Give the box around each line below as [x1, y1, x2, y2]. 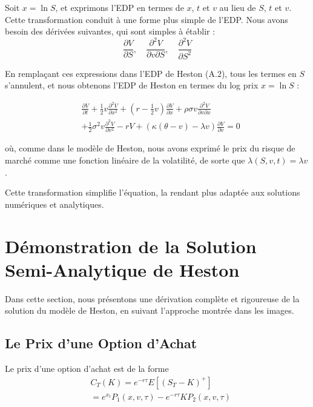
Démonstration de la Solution [5, 233, 257, 258]
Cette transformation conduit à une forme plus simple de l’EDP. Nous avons [5, 13, 288, 25]
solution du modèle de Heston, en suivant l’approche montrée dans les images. [5, 304, 294, 317]
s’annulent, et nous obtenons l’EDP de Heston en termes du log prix [5, 79, 259, 91]
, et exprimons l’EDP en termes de [55, 1, 184, 13]
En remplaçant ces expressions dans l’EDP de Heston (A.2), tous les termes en [5, 67, 297, 79]
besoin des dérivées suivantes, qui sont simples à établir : [5, 25, 216, 38]
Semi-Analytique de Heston [5, 257, 240, 282]
